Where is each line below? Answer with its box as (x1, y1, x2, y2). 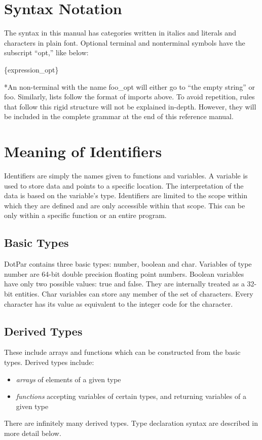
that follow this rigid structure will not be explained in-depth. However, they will (4, 101, 256, 112)
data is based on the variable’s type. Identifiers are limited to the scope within (4, 190, 247, 201)
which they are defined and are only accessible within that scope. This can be (4, 200, 245, 210)
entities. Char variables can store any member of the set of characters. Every (15, 288, 253, 299)
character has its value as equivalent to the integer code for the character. (4, 298, 233, 309)
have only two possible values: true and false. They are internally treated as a (4, 278, 245, 289)
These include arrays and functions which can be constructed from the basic (4, 347, 241, 357)
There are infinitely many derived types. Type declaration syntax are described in (4, 418, 258, 428)
